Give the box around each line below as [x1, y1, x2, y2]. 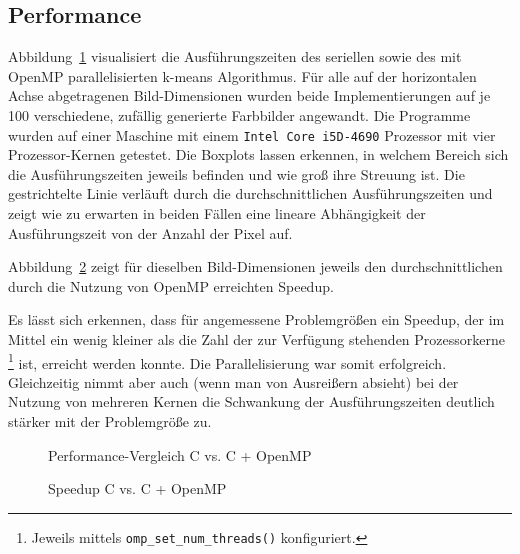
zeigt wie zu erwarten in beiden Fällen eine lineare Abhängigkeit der [8, 203, 426, 224]
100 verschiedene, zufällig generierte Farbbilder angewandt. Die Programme [8, 104, 471, 125]
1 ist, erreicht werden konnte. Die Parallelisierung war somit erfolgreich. [8, 349, 447, 373]
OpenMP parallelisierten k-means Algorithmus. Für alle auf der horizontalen [8, 65, 477, 86]
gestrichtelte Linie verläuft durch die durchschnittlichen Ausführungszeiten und [8, 183, 493, 204]
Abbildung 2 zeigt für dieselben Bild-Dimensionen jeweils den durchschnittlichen [8, 256, 503, 277]
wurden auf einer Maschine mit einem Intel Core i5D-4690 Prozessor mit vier [8, 124, 496, 145]
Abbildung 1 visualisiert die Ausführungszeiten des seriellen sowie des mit [8, 46, 462, 67]
